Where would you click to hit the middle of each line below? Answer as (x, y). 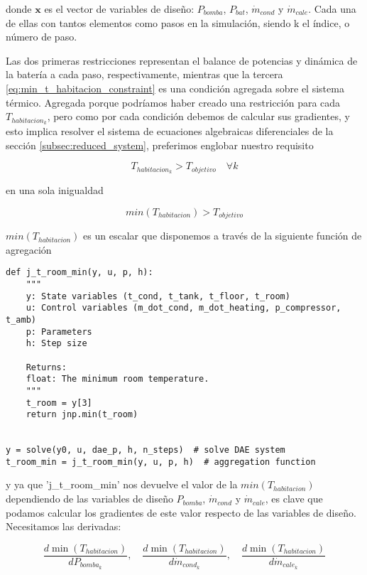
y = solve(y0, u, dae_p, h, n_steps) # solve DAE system (146, 450)
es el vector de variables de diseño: (119, 9)
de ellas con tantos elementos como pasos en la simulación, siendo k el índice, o (178, 22)
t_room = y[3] (59, 403)
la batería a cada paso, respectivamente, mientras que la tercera (144, 74)
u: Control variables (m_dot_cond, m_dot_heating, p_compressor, (183, 308)
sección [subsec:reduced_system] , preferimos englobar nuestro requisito (160, 145)
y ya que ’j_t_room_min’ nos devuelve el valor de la (122, 484)
